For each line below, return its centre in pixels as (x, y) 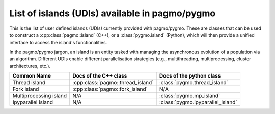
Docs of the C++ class (100, 75)
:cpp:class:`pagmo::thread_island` (113, 82)
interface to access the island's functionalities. (58, 43)
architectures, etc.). (30, 66)
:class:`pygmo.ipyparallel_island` (198, 102)
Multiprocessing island (40, 95)
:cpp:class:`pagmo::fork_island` (110, 89)
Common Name (32, 75)
